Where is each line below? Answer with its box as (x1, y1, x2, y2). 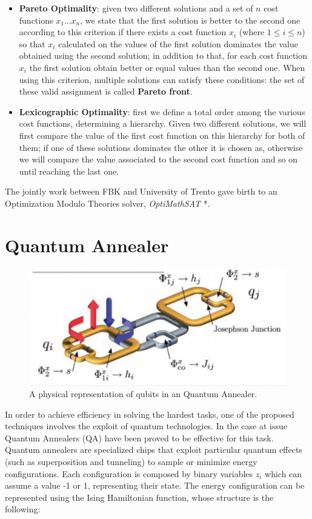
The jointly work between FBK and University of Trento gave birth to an (5, 185, 277, 198)
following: (5, 503, 41, 515)
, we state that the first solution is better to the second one (80, 13, 300, 26)
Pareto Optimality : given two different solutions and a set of (19, 2, 253, 14)
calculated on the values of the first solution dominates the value (58, 37, 299, 50)
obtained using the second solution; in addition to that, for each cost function (19, 49, 308, 62)
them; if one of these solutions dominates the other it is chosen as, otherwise (19, 141, 303, 153)
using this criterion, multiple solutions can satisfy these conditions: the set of (19, 73, 305, 85)
